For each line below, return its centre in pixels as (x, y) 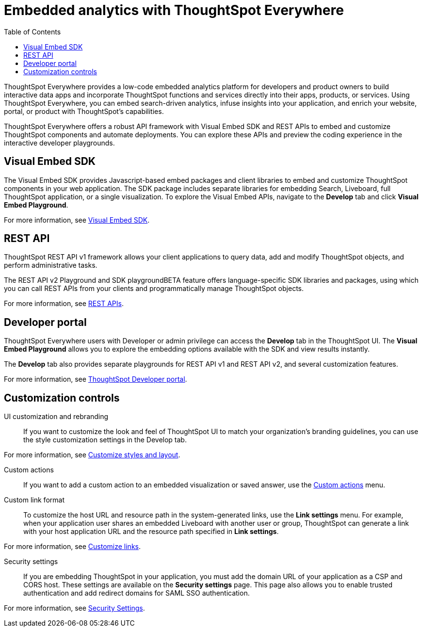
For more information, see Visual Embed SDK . (77, 220)
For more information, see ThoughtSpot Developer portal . (96, 379)
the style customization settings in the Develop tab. (105, 440)
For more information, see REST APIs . (64, 304)
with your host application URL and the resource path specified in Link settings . (151, 532)
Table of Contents (32, 32)
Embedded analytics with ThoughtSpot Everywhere (174, 10)
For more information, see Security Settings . (74, 608)
